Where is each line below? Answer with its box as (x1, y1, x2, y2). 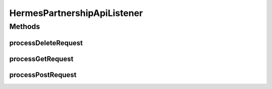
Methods (9, 22, 40, 31)
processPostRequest (9, 70, 77, 79)
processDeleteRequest (9, 38, 83, 47)
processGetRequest (9, 54, 74, 63)
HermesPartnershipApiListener (9, 7, 143, 18)
